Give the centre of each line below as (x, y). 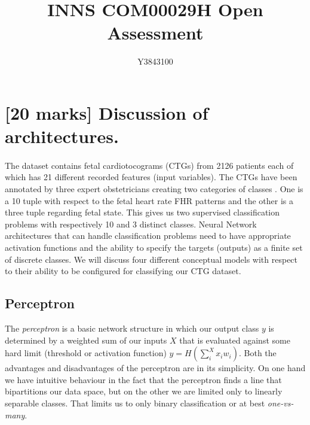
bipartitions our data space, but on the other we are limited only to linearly (144, 391)
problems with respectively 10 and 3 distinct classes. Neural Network (131, 224)
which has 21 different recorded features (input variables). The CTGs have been (151, 177)
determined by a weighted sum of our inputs (86, 340)
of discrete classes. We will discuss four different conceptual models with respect (151, 259)
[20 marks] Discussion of (107, 112)
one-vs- (280, 403)
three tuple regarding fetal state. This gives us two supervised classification (142, 212)
